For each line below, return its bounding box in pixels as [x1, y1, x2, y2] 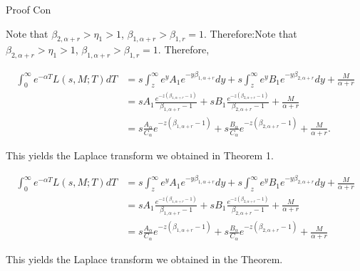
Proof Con [6, 2, 51, 16]
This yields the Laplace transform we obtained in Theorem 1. [6, 148, 274, 163]
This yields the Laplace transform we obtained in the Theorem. [6, 251, 283, 266]
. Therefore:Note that [204, 26, 297, 41]
